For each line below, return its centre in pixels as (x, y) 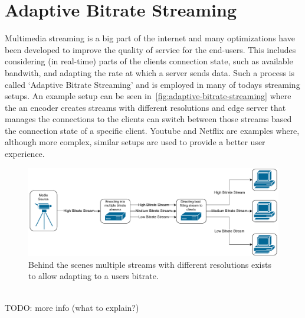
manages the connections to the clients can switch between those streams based (148, 119)
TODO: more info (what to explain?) (72, 307)
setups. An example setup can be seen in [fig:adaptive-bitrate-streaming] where (148, 96)
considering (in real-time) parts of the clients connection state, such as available (149, 61)
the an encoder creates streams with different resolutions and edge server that (145, 107)
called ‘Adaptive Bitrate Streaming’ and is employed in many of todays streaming (152, 84)
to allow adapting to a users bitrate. (94, 276)
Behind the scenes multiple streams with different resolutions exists (150, 264)
